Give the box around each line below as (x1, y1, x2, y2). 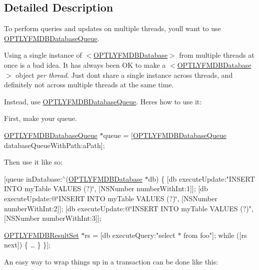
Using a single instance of (4, 50, 82, 60)
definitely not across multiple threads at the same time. (4, 79, 174, 90)
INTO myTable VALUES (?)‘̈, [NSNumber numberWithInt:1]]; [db (4, 183, 208, 194)
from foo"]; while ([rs (183, 229, 247, 240)
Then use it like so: (4, 157, 62, 167)
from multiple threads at (179, 50, 254, 60)
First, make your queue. (4, 113, 77, 123)
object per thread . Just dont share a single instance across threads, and (15, 69, 233, 80)
